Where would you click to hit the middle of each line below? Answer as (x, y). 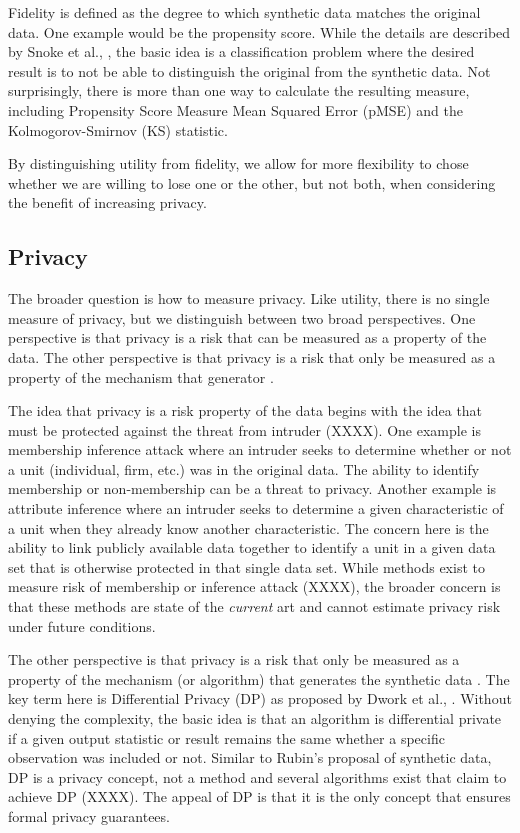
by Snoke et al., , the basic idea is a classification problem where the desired (241, 51)
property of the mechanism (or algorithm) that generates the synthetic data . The (259, 678)
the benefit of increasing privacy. (107, 202)
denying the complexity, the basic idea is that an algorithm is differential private (255, 718)
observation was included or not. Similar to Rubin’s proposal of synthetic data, (250, 757)
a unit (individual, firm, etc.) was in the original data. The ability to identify (244, 468)
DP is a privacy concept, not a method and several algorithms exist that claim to (257, 776)
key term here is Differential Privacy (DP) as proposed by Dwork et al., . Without (260, 698)
